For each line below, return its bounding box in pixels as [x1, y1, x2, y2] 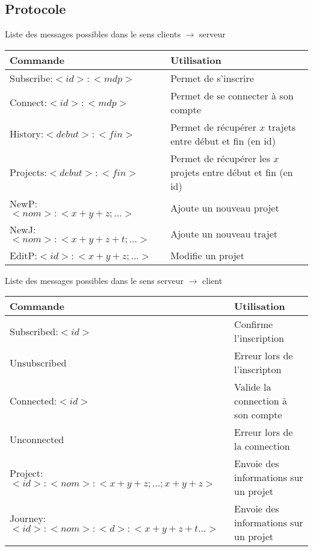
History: [10, 127, 44, 141]
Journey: [10, 511, 46, 525]
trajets [268, 119, 296, 134]
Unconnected [10, 432, 64, 446]
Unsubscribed [10, 355, 67, 370]
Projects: [10, 165, 47, 179]
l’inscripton [234, 362, 282, 377]
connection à [234, 394, 288, 408]
